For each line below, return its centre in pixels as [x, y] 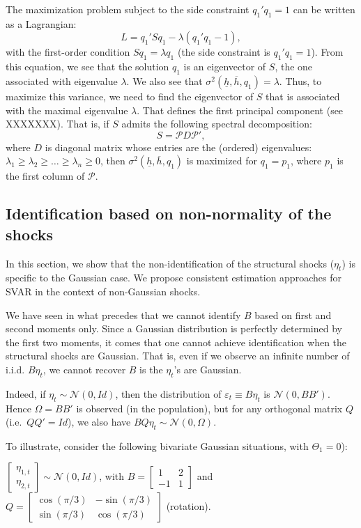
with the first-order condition [68, 52]
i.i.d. [15, 369]
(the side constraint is [224, 52]
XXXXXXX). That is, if [57, 124]
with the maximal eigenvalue [67, 110]
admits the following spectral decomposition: [217, 124]
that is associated [303, 96]
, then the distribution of [168, 393]
